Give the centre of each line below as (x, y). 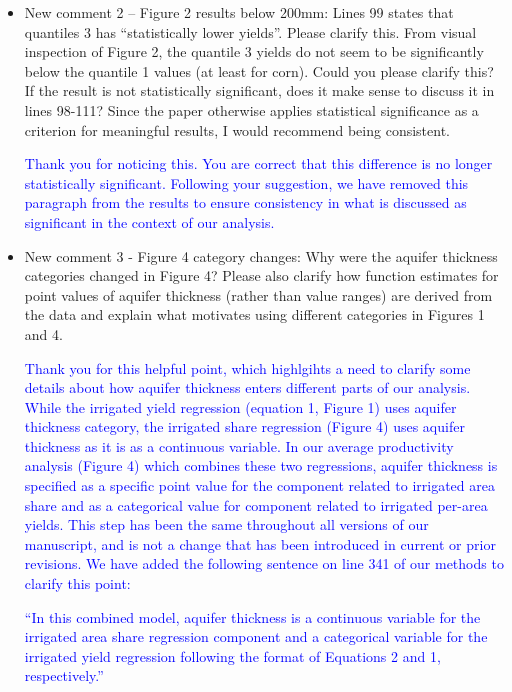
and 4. (43, 333)
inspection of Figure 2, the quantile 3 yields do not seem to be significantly (254, 51)
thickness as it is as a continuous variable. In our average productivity (239, 445)
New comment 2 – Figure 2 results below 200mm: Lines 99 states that (239, 12)
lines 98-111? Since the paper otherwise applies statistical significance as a (251, 109)
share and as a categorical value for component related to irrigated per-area (256, 504)
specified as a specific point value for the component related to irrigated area (259, 485)
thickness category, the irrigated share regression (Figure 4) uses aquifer (244, 426)
